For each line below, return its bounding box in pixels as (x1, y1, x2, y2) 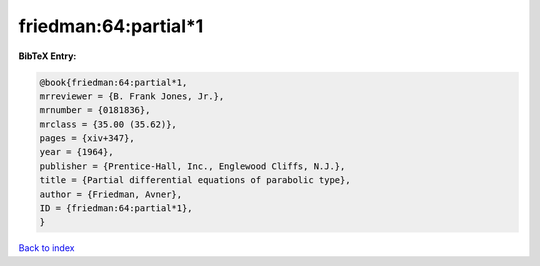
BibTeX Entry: (18, 50, 77, 62)
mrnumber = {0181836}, (39, 105, 151, 116)
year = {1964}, (39, 146, 114, 158)
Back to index (18, 242, 75, 254)
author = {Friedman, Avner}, (39, 188, 183, 200)
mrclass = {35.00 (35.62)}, (39, 118, 177, 130)
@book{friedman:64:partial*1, (39, 76, 188, 88)
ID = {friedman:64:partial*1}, (39, 203, 194, 214)
